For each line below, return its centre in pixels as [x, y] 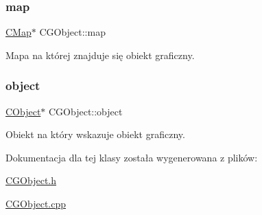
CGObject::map [72, 32]
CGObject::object [86, 111]
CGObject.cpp [36, 203]
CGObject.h [31, 180]
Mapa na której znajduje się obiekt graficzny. [100, 55]
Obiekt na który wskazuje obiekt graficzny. [95, 134]
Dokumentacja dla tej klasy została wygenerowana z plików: [132, 157]
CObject [23, 111]
